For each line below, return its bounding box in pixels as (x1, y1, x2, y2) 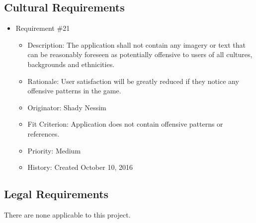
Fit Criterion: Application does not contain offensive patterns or (27, 119, 223, 129)
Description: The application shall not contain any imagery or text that (27, 39, 246, 50)
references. (27, 128, 60, 139)
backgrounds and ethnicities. (27, 59, 115, 69)
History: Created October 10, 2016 (27, 162, 133, 172)
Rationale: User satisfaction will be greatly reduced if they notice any (27, 75, 239, 86)
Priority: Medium (27, 145, 81, 155)
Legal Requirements (4, 186, 109, 202)
